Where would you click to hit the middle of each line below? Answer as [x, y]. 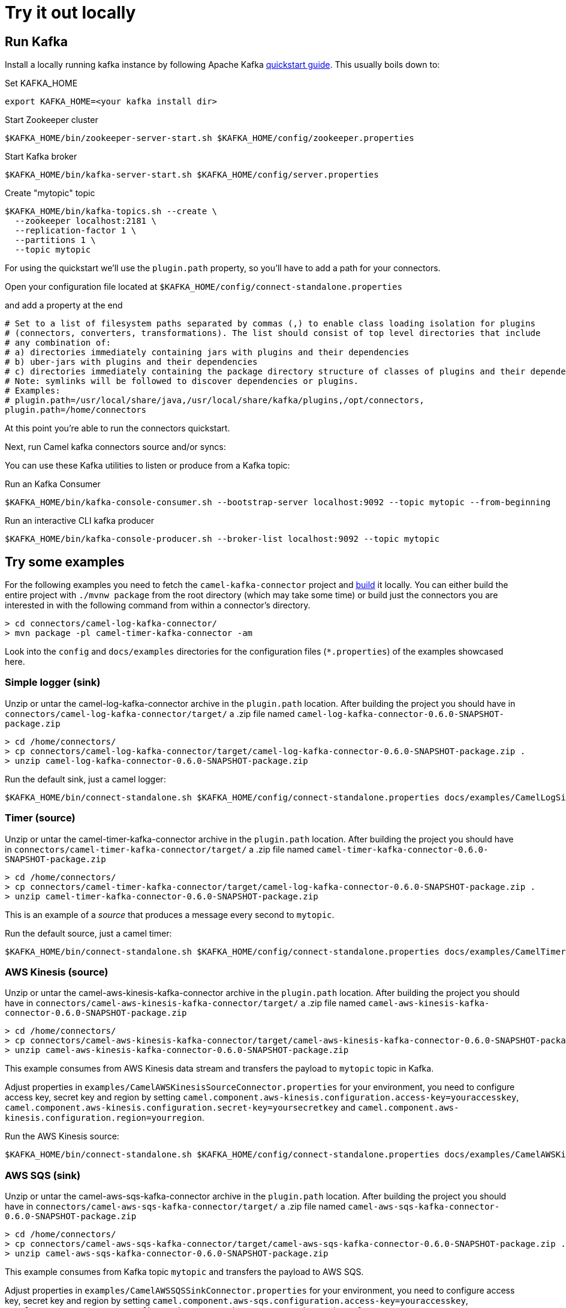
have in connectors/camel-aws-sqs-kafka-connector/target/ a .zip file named [175, 1207]
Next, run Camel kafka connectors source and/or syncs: [115, 447]
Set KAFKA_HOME [41, 83]
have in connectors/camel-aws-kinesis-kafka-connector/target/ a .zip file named [186, 1003]
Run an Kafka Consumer [53, 484]
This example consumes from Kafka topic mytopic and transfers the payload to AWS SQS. [184, 1272]
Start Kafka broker [41, 157]
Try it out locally [70, 13]
